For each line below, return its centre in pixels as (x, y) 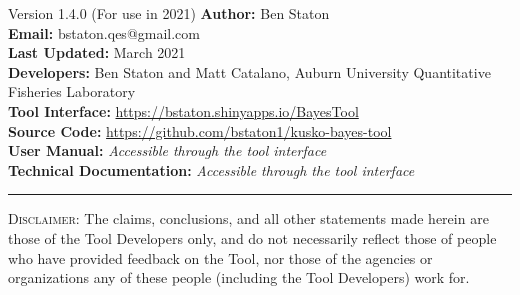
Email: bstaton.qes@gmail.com (104, 32)
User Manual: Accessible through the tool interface (167, 150)
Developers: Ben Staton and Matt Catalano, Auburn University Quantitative (249, 71)
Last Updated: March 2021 (97, 52)
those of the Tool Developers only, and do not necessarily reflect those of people (252, 237)
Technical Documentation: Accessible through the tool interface (211, 169)
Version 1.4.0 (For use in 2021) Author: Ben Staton (169, 13)
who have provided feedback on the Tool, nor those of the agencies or (220, 257)
